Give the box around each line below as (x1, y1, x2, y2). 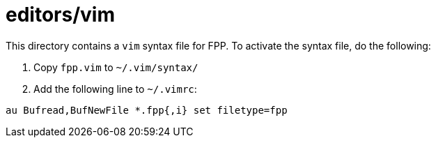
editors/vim (6, 3, 115, 27)
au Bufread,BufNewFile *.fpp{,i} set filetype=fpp (6, 104, 288, 116)
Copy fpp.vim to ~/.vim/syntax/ (33, 61, 198, 73)
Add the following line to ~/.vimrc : (33, 82, 197, 95)
